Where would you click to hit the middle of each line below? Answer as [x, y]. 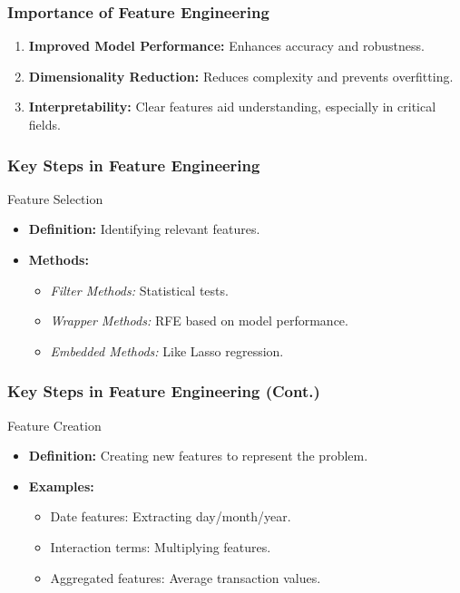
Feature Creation [54, 425]
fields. [44, 124]
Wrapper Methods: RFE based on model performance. [199, 321]
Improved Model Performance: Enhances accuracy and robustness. [226, 46]
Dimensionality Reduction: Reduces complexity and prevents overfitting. [241, 76]
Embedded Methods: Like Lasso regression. [167, 350]
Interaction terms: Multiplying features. [161, 546]
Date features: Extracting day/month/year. [171, 516]
